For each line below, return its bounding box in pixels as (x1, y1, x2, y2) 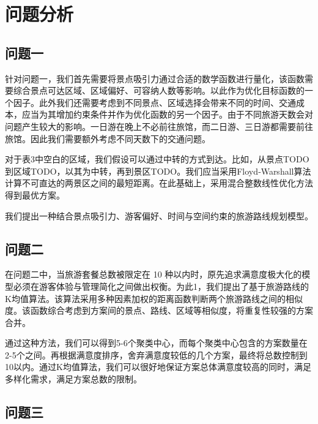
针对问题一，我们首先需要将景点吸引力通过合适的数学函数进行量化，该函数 (5, 72, 305, 85)
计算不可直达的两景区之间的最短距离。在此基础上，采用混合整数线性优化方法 (5, 176, 313, 189)
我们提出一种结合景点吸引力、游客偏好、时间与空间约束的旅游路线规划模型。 (5, 209, 313, 222)
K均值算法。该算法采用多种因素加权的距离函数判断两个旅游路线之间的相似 (5, 292, 303, 305)
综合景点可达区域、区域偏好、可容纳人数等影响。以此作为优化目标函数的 (13, 84, 305, 97)
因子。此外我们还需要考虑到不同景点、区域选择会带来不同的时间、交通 (13, 96, 296, 108)
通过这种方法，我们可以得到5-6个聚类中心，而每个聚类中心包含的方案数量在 (5, 336, 308, 349)
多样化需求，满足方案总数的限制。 (5, 373, 142, 385)
